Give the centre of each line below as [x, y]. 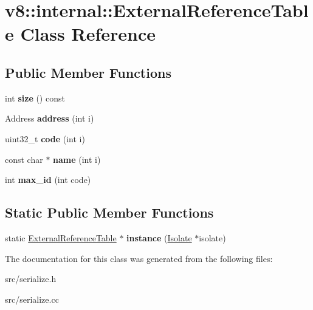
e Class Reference [80, 34]
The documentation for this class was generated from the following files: [139, 258]
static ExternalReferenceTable [61, 237]
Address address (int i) [50, 118]
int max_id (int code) [48, 180]
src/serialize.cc [32, 299]
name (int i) [77, 159]
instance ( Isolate [159, 237]
